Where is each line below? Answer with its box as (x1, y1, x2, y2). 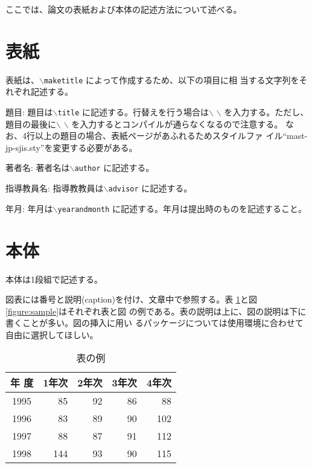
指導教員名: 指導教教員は (5, 182, 104, 194)
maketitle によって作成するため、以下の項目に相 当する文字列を (43, 73, 299, 86)
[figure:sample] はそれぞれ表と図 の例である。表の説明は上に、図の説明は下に (5, 304, 307, 317)
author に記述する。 (74, 161, 154, 174)
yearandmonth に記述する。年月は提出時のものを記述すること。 (57, 202, 307, 214)
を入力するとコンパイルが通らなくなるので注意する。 (71, 117, 283, 130)
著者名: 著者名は (5, 161, 70, 174)
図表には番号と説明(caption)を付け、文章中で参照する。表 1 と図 (5, 293, 257, 306)
